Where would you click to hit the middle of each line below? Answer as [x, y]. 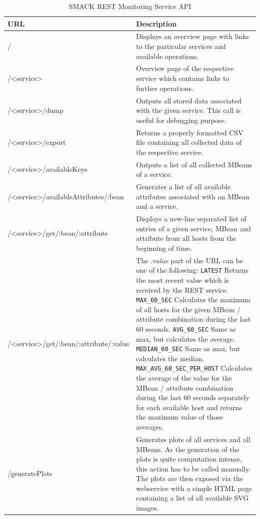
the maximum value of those [179, 417]
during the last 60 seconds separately [193, 397]
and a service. [157, 206]
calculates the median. [170, 358]
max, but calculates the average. [185, 338]
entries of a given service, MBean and [193, 228]
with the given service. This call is [188, 110]
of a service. [154, 174]
